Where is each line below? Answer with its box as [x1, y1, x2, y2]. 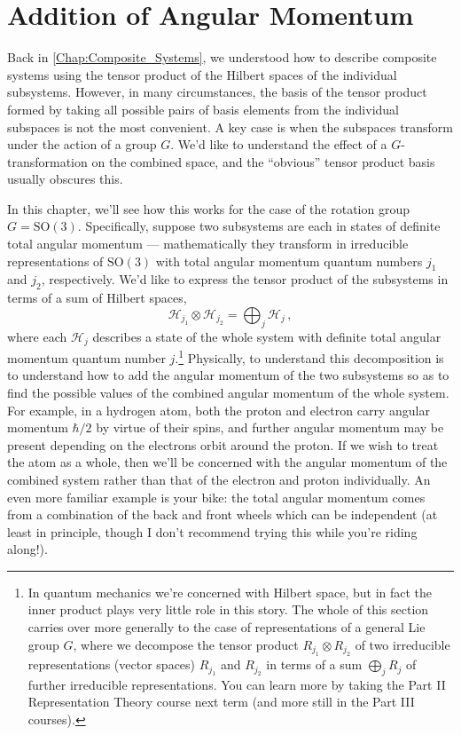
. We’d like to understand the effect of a [170, 135, 387, 154]
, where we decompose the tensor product [73, 635, 299, 653]
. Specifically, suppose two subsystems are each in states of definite [77, 217, 441, 235]
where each [7, 327, 67, 345]
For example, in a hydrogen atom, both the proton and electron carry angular [7, 400, 430, 419]
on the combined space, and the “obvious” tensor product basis [91, 152, 435, 170]
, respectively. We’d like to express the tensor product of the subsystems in [41, 270, 449, 288]
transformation [7, 152, 88, 170]
